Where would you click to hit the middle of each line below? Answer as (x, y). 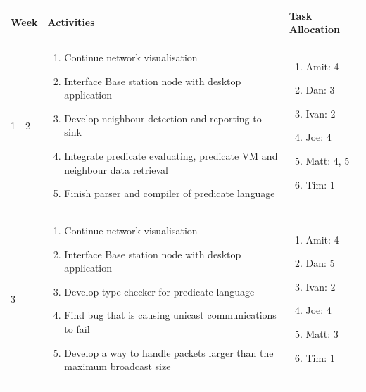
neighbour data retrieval (116, 169)
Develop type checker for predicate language (159, 291)
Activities (71, 22)
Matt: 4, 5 (328, 160)
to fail (77, 328)
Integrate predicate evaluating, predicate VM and (171, 155)
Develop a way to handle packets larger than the (169, 352)
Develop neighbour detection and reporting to (163, 118)
